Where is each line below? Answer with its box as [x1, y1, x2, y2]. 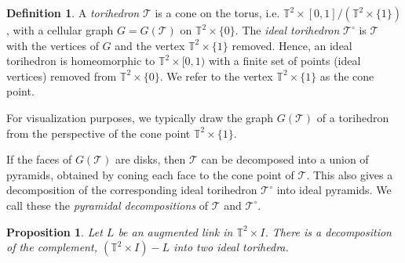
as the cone [319, 67, 374, 84]
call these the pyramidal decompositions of [6, 196, 209, 213]
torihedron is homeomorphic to [6, 52, 155, 69]
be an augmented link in [118, 223, 233, 240]
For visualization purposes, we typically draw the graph [6, 109, 274, 125]
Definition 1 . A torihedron [6, 5, 140, 20]
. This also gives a [306, 166, 393, 182]
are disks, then [115, 151, 186, 168]
